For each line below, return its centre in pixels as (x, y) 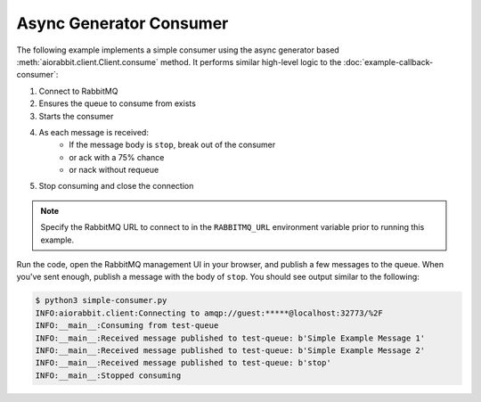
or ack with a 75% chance (117, 157)
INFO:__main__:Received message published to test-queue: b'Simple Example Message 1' (230, 338)
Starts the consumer (76, 116)
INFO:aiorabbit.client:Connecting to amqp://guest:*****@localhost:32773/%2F (209, 313)
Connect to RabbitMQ (78, 91)
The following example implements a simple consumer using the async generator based (178, 50)
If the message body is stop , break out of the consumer (172, 145)
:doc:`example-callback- (388, 62)
